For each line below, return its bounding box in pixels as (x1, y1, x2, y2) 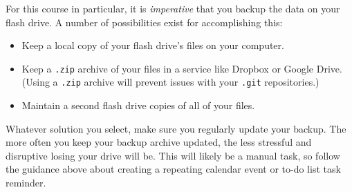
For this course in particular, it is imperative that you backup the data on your (6, 1, 340, 15)
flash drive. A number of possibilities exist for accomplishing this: (6, 15, 283, 29)
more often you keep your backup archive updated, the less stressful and (6, 135, 312, 149)
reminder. (6, 175, 46, 190)
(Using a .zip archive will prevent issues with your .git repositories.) (21, 75, 319, 89)
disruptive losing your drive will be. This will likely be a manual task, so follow (6, 148, 340, 162)
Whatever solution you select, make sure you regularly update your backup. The (6, 121, 346, 135)
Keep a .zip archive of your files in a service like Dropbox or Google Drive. (21, 61, 342, 75)
